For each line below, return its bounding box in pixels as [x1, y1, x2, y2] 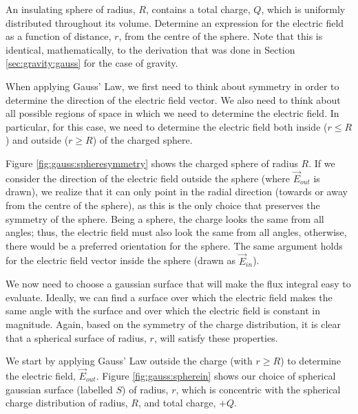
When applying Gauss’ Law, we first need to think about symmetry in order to [6, 78, 339, 93]
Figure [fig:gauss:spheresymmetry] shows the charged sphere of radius [6, 155, 298, 170]
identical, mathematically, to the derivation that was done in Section [6, 42, 295, 56]
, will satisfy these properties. [154, 330, 278, 345]
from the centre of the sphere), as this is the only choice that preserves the [6, 197, 320, 212]
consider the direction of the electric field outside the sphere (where [6, 171, 291, 185]
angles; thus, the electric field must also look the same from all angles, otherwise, [6, 225, 347, 239]
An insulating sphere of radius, [6, 2, 136, 16]
